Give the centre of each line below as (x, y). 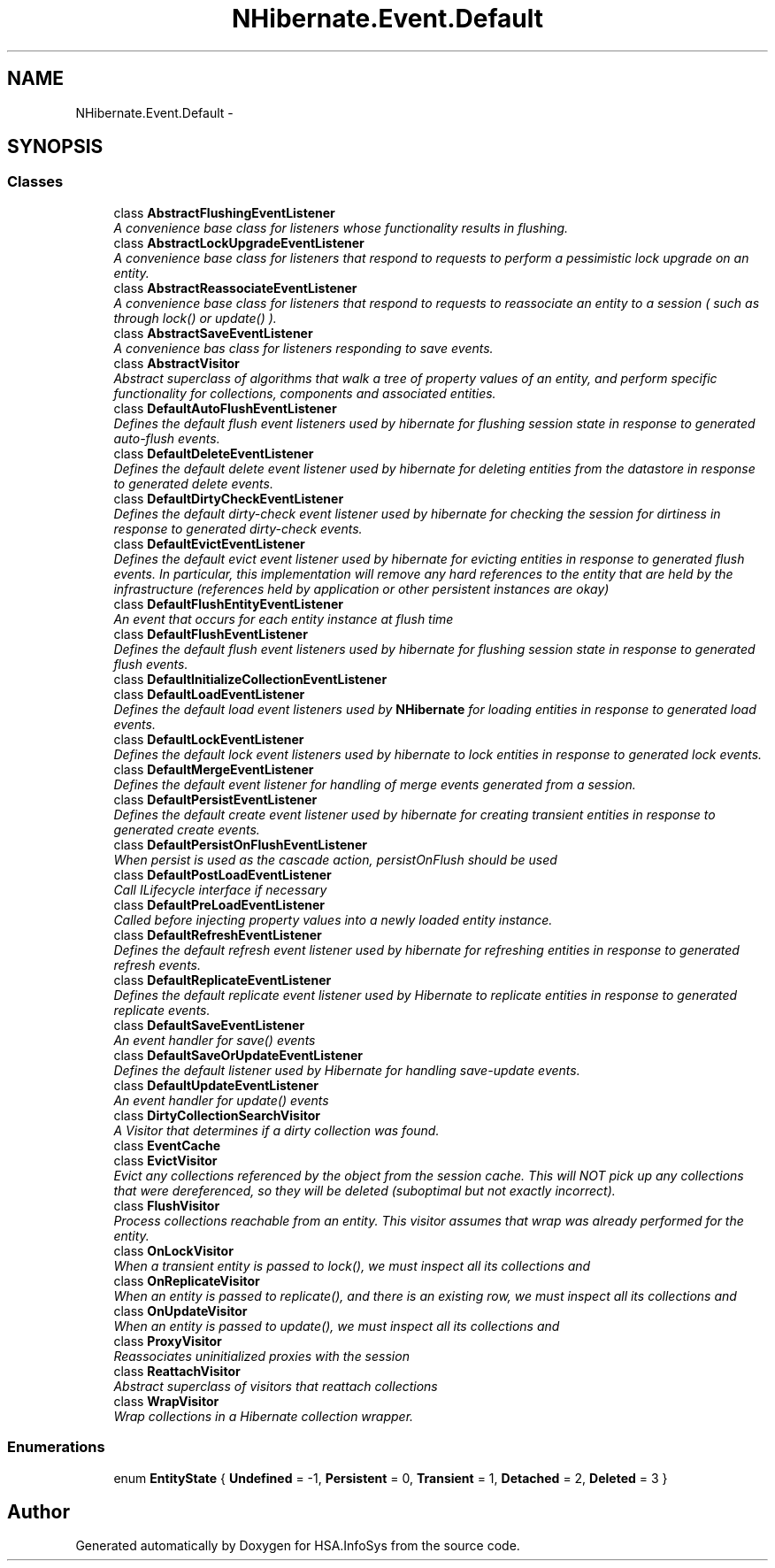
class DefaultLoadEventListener (209, 694)
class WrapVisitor (166, 1401)
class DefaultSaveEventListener (209, 1025)
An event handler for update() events (221, 1100)
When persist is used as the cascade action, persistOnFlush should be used (335, 859)
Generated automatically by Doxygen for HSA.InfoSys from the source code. (298, 1546)
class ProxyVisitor (168, 1341)
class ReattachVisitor (177, 1371)
